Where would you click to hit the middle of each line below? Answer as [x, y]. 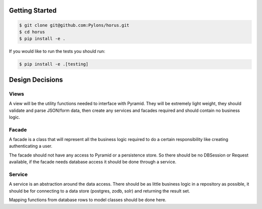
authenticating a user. [31, 146]
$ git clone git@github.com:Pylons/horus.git [74, 25]
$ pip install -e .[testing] [54, 64]
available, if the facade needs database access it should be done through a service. [93, 162]
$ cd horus [32, 32]
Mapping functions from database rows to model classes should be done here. [88, 200]
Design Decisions [36, 79]
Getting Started [33, 10]
